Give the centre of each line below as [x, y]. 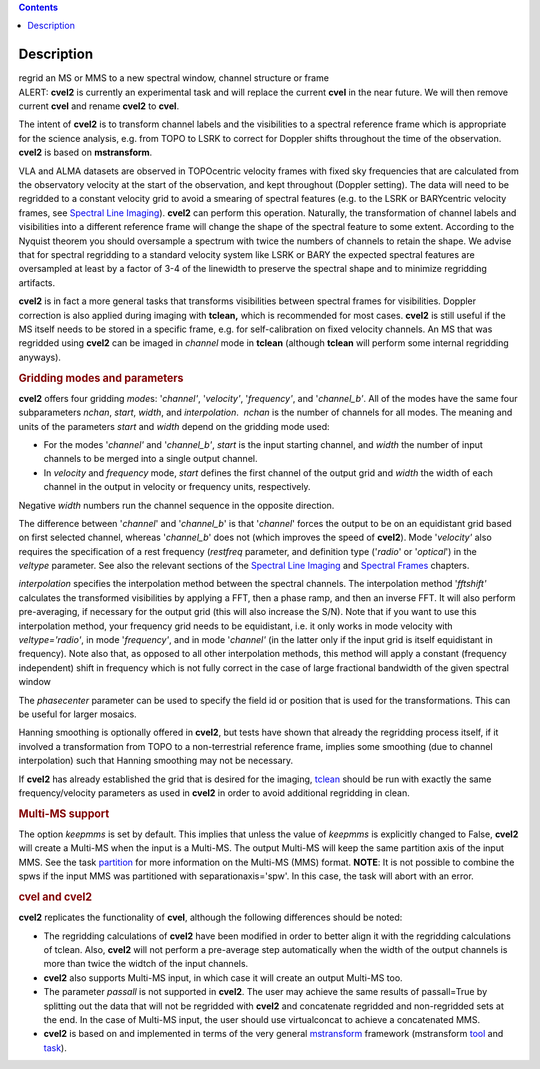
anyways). [40, 357]
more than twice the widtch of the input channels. [146, 964]
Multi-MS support [64, 813]
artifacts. [37, 282]
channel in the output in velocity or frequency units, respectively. [177, 487]
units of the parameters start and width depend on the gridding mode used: [174, 426]
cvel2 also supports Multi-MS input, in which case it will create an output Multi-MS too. [223, 977]
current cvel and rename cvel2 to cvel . [99, 106]
